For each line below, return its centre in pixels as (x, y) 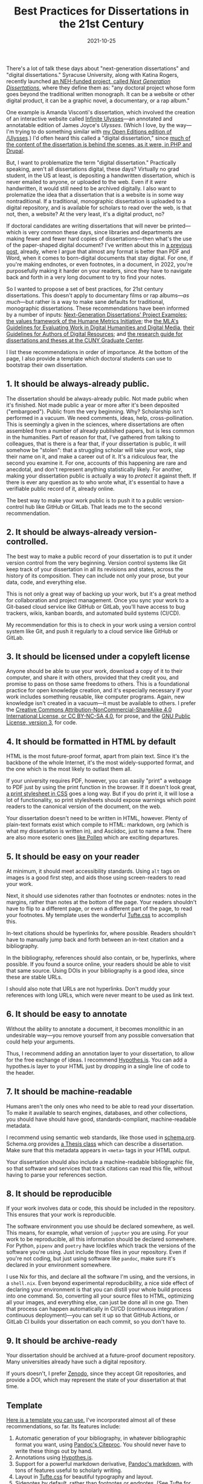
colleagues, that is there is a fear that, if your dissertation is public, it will (96, 444)
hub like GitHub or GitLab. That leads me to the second (93, 507)
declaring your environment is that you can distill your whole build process (99, 1290)
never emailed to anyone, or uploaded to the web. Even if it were (87, 182)
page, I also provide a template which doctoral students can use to (89, 358)
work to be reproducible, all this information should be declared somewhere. (101, 1239)
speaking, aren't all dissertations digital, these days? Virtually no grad (93, 169)
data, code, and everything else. (47, 582)
